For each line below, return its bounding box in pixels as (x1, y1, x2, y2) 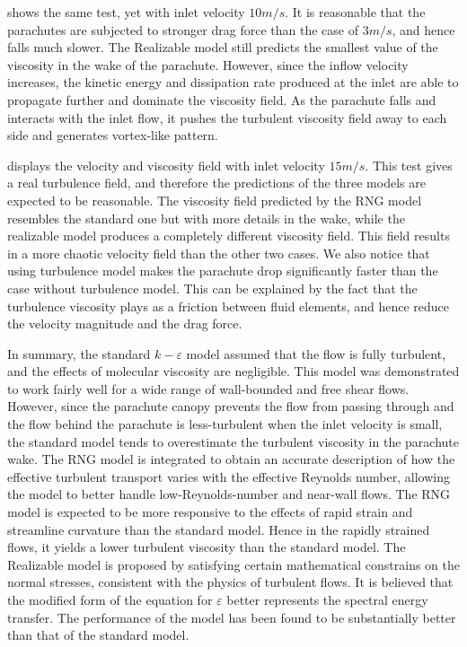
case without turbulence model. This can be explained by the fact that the (7, 278, 418, 297)
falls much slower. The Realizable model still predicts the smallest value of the (7, 38, 438, 57)
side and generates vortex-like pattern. (7, 126, 218, 144)
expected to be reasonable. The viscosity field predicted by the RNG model (7, 190, 422, 209)
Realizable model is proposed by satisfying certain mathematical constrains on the (7, 555, 460, 573)
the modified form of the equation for (7, 590, 213, 608)
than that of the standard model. (7, 625, 189, 644)
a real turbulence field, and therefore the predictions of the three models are (7, 173, 426, 192)
